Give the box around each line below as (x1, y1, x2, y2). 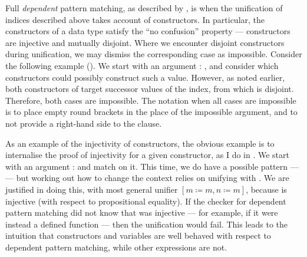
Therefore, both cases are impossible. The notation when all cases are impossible (5, 94, 296, 106)
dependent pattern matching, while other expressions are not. (5, 240, 227, 253)
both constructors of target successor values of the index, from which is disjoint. (5, 83, 294, 95)
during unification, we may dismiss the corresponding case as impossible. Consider (5, 48, 302, 60)
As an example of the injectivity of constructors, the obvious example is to (5, 137, 275, 149)
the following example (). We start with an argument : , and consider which (5, 59, 279, 71)
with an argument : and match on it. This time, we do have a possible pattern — (5, 160, 299, 172)
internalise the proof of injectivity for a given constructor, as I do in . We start (5, 149, 290, 161)
